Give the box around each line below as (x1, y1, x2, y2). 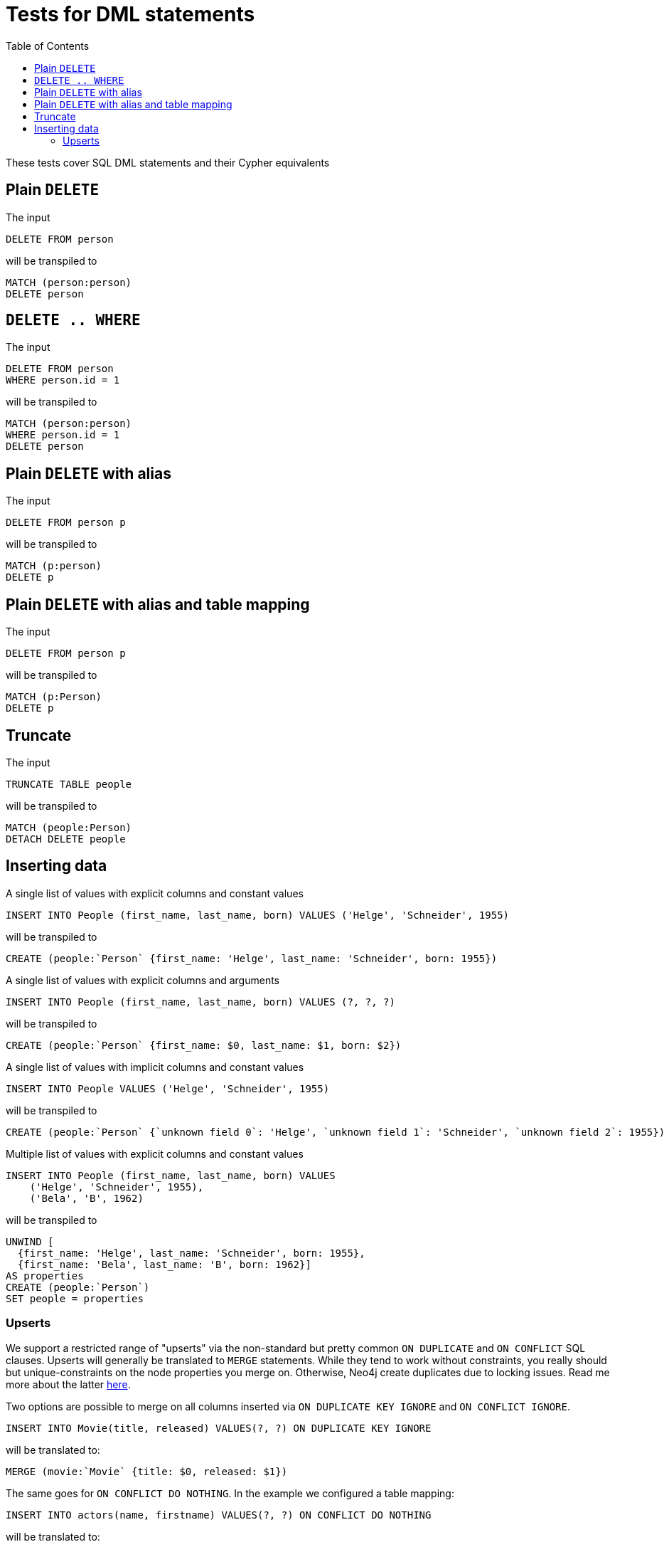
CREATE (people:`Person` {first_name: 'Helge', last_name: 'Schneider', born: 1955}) (6, 952, 498, 964)
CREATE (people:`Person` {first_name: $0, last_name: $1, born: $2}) (6, 1039, 402, 1051)
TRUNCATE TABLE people (6, 778, 132, 790)
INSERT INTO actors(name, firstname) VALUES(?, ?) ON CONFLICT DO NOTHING (6, 1509, 432, 1521)
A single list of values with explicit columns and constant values (6, 887, 304, 899)
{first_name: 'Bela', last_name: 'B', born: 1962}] (17, 1258, 311, 1270)
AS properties (6, 1269, 84, 1282)
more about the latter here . (6, 1378, 131, 1390)
